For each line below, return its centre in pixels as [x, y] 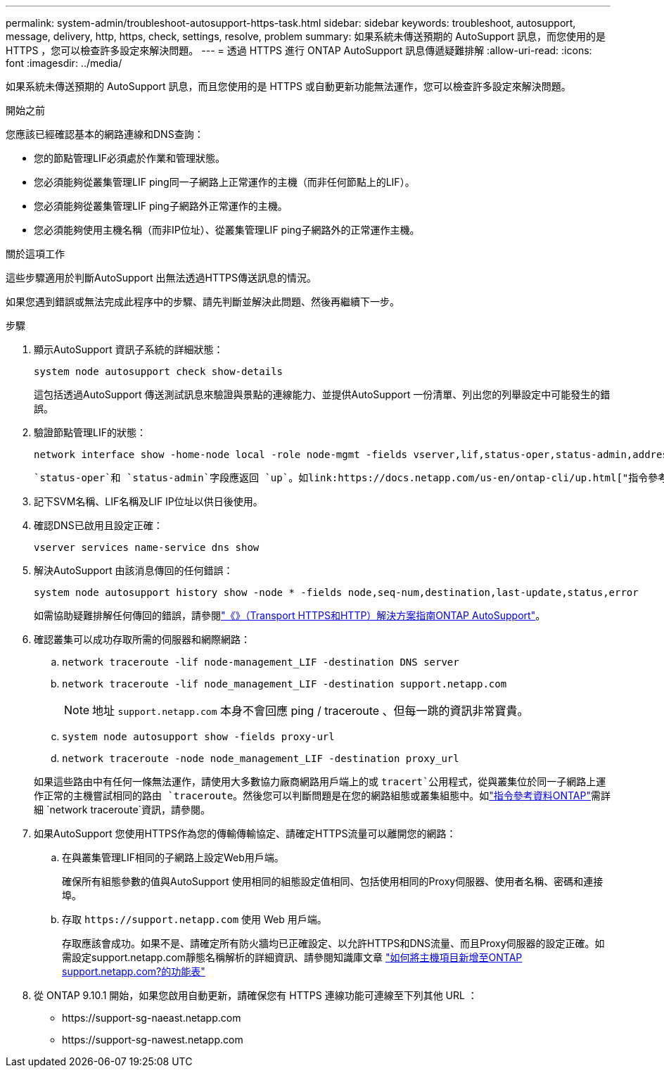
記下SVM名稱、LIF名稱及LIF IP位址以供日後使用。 [148, 501]
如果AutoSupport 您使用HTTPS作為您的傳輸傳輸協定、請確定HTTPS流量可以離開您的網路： [245, 833]
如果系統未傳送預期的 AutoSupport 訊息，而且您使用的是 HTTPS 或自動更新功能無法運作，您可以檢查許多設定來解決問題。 [288, 86]
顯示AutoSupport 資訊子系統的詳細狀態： [129, 349]
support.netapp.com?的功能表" [134, 971]
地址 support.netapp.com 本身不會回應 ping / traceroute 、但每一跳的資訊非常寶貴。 [311, 711]
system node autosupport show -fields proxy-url [198, 737]
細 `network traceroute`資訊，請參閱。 [122, 809]
